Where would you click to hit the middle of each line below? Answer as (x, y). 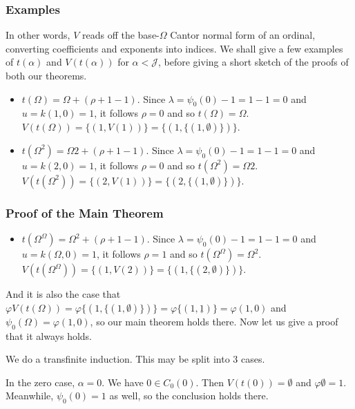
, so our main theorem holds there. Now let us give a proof (214, 321)
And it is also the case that (63, 294)
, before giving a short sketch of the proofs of (253, 62)
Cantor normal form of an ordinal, (243, 35)
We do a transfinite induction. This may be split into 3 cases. (135, 359)
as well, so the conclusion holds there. (189, 396)
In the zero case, (40, 382)
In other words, (38, 35)
